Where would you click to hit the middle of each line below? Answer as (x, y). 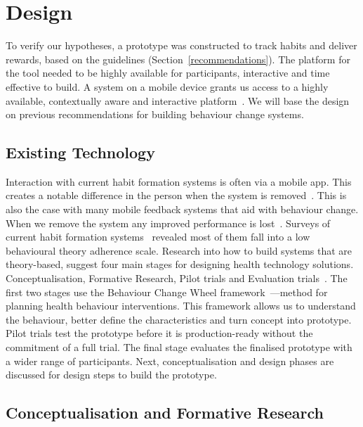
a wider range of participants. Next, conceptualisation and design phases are (170, 361)
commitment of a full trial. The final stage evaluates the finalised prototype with (179, 347)
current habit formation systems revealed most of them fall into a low (158, 237)
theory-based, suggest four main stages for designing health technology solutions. (180, 264)
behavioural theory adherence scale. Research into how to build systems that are (179, 250)
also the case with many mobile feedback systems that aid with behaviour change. (182, 209)
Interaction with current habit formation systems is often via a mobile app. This (179, 181)
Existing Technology (80, 152)
